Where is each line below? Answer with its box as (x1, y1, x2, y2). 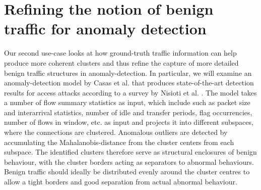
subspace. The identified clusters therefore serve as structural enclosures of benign (4, 147, 257, 157)
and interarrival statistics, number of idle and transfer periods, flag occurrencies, (4, 107, 252, 117)
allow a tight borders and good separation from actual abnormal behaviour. (4, 176, 237, 187)
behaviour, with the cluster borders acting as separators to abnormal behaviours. (4, 156, 254, 167)
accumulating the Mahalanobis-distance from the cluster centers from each (4, 136, 234, 147)
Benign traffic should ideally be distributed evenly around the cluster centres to (4, 166, 250, 177)
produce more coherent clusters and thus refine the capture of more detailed (4, 57, 239, 68)
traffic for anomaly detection (4, 18, 207, 39)
